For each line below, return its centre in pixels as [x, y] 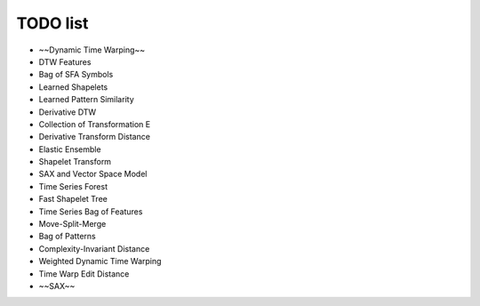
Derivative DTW [68, 112]
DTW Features [65, 61]
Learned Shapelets [73, 87]
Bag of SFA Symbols [76, 75]
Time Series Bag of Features [91, 211]
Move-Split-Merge [72, 224]
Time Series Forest [73, 186]
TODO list [52, 23]
